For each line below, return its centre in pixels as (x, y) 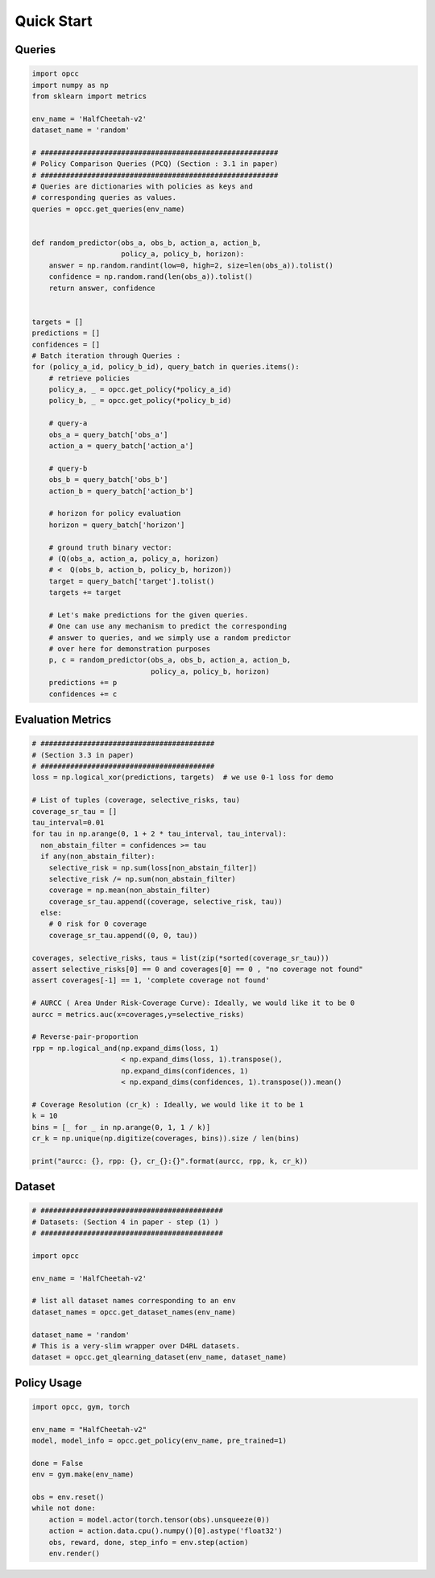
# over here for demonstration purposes (130, 649)
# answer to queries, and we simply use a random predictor (170, 637)
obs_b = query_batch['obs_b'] (108, 480)
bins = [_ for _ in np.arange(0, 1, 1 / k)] (121, 1127)
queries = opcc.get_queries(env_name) (108, 209)
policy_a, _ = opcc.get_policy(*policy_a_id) (140, 390)
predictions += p (83, 683)
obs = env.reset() (68, 1497)
